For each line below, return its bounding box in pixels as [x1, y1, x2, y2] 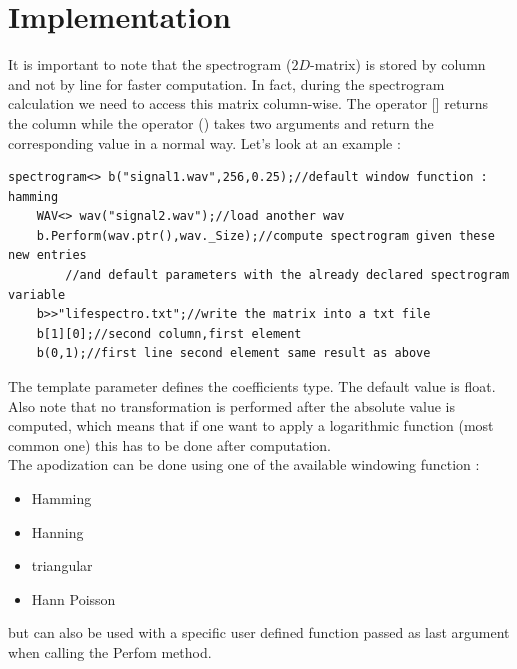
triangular [31, 555, 93, 576]
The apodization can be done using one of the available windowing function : [8, 454, 480, 475]
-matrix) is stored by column [309, 54, 486, 75]
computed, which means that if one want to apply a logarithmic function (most [8, 415, 494, 436]
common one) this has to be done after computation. [8, 434, 331, 455]
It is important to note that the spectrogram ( [8, 54, 292, 75]
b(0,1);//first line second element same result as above [36, 346, 431, 361]
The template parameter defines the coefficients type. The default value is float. [8, 376, 496, 397]
